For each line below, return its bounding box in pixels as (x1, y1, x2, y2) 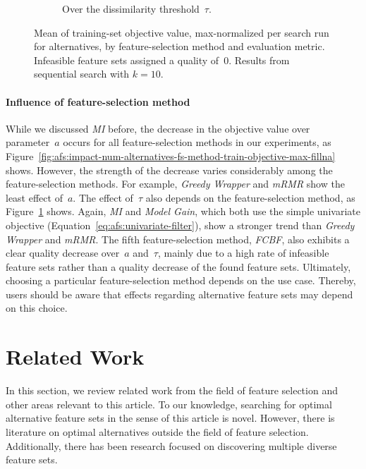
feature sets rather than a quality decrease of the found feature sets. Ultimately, (6, 259, 351, 274)
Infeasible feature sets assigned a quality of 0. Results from (34, 52, 290, 67)
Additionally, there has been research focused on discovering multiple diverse (6, 438, 337, 453)
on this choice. (6, 300, 68, 315)
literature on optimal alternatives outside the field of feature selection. (6, 424, 309, 439)
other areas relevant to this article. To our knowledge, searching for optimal (6, 396, 332, 411)
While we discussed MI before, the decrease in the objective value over (6, 121, 310, 135)
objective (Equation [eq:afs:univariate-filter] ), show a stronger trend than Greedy (6, 217, 355, 232)
